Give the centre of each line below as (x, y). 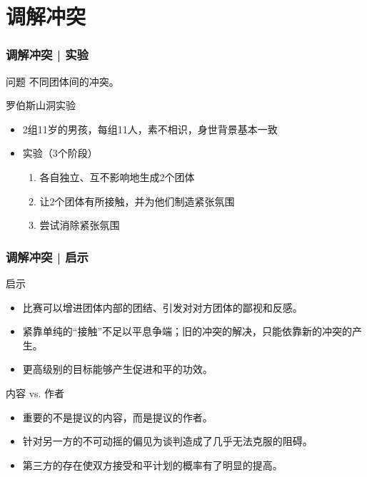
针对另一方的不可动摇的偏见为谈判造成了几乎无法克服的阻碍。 (167, 441)
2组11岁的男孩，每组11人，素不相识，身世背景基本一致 (150, 129)
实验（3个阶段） (60, 153)
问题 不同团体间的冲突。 (62, 81)
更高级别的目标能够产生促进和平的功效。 (117, 369)
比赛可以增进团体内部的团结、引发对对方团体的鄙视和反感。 (162, 307)
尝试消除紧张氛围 (80, 225)
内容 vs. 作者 (35, 393)
